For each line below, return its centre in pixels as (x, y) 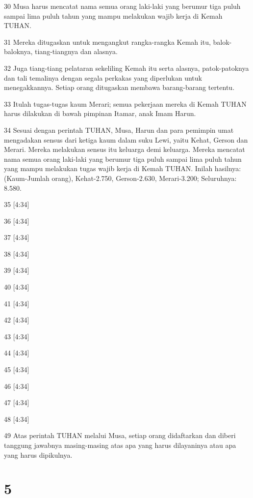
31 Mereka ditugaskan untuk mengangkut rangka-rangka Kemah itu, (107, 42)
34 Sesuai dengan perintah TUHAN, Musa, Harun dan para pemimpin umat (119, 130)
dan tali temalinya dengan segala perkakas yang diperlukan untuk (103, 77)
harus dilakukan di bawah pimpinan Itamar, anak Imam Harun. (100, 113)
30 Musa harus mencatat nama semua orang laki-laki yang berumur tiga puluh (122, 6)
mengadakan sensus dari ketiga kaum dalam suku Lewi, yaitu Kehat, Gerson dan (126, 139)
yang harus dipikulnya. (38, 454)
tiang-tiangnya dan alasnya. (76, 51)
